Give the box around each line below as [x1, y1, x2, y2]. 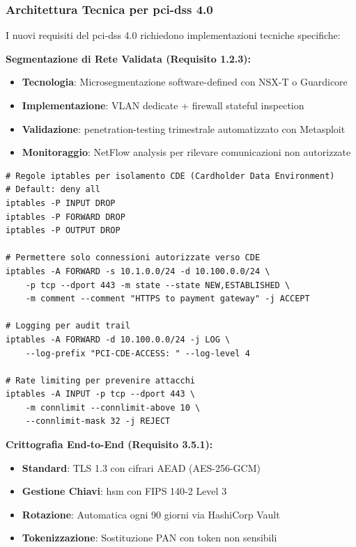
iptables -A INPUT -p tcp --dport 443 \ [6, 389, 196, 399]
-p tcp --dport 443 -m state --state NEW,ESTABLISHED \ [25, 280, 291, 290]
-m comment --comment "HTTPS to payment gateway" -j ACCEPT [25, 294, 310, 304]
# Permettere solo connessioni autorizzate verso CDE [6, 253, 261, 263]
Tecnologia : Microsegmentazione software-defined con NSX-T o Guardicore [22, 74, 348, 89]
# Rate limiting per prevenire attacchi [6, 375, 196, 386]
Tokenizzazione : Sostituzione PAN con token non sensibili [22, 530, 277, 545]
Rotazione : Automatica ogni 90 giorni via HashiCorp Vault [22, 507, 280, 521]
